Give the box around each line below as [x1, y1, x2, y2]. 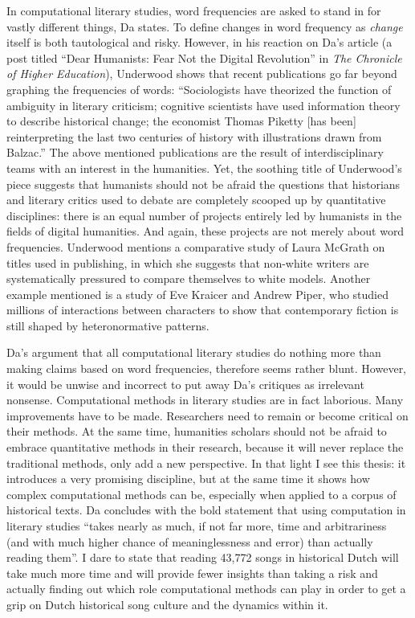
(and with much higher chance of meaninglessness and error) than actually [6, 533, 373, 550]
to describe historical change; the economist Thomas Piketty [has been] [6, 113, 356, 129]
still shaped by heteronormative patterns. [6, 317, 210, 334]
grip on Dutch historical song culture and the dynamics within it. [6, 595, 328, 612]
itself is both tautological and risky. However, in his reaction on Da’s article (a [6, 34, 393, 51]
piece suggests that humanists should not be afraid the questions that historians [6, 175, 401, 192]
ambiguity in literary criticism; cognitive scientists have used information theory [6, 96, 401, 113]
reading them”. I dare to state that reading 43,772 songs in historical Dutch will [6, 549, 399, 566]
